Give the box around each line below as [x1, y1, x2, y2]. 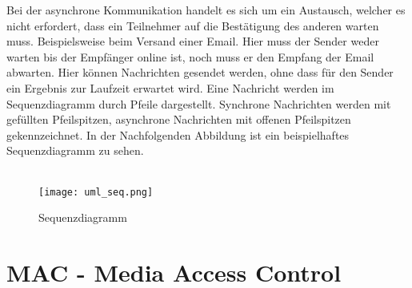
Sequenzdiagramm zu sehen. [6, 142, 144, 159]
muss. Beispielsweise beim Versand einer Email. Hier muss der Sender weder [6, 33, 379, 49]
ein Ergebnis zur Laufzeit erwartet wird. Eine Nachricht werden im [6, 79, 334, 96]
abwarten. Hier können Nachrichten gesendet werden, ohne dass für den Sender [6, 64, 394, 81]
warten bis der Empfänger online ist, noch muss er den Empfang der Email [6, 48, 374, 65]
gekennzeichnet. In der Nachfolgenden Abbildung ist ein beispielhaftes [6, 126, 350, 143]
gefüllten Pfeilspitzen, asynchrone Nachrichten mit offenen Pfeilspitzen [6, 111, 351, 128]
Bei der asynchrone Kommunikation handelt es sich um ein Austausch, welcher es [6, 2, 406, 18]
